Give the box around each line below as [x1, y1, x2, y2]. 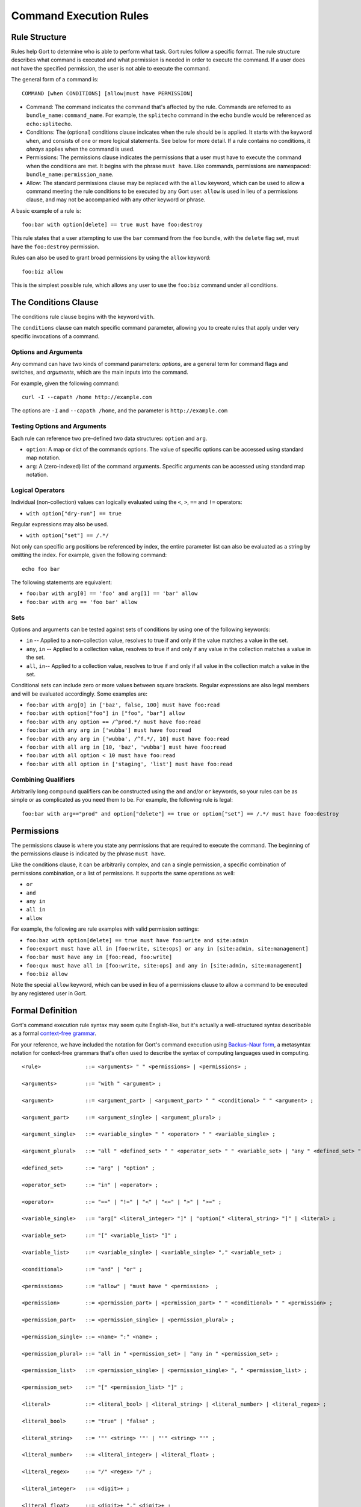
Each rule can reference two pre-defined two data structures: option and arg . [11, 435, 208, 442]
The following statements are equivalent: [11, 579, 113, 586]
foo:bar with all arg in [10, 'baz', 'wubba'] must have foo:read [26, 744, 227, 750]
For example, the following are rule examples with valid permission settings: [11, 925, 199, 933]
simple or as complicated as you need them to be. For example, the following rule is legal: [11, 796, 233, 804]
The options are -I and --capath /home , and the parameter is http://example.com [11, 407, 228, 414]
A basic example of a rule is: [11, 207, 81, 214]
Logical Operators [11, 486, 65, 494]
